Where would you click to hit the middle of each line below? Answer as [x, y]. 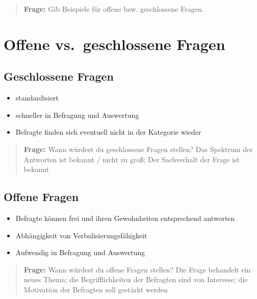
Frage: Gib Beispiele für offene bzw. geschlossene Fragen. [114, 9]
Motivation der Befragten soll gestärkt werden [96, 289]
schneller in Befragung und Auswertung [77, 115]
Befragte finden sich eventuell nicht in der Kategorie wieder [108, 132]
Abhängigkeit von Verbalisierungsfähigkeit [81, 235]
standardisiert [37, 98]
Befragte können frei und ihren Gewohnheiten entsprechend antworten [125, 218]
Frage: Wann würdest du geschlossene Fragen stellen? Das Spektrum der [138, 149]
